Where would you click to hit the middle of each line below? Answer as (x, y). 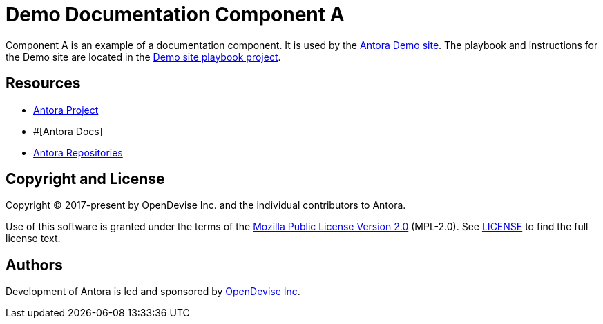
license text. (33, 239)
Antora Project (66, 110)
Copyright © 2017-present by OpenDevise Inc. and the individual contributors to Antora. (206, 205)
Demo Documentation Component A (175, 14)
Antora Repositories (78, 152)
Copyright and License (85, 179)
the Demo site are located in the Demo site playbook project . (143, 57)
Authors (34, 265)
